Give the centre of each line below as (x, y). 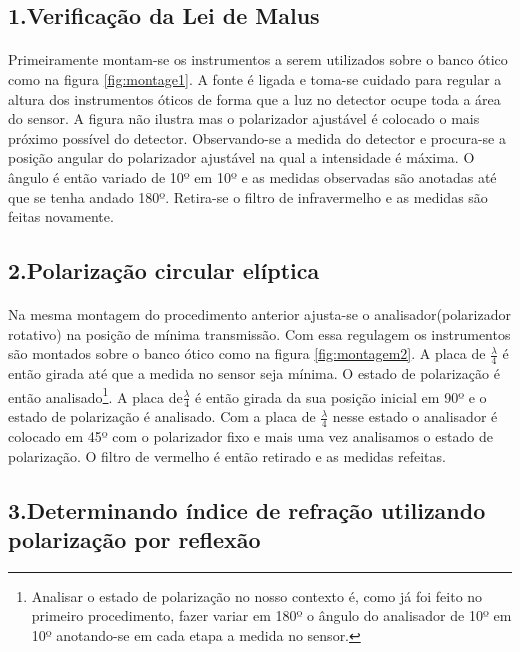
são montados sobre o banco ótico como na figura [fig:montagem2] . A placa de (247, 353)
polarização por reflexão (134, 538)
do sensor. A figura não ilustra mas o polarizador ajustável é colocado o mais (244, 118)
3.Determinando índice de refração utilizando (247, 509)
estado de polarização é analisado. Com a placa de (162, 416)
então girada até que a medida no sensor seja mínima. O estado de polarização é (254, 373)
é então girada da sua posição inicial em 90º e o (341, 396)
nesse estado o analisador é (415, 416)
